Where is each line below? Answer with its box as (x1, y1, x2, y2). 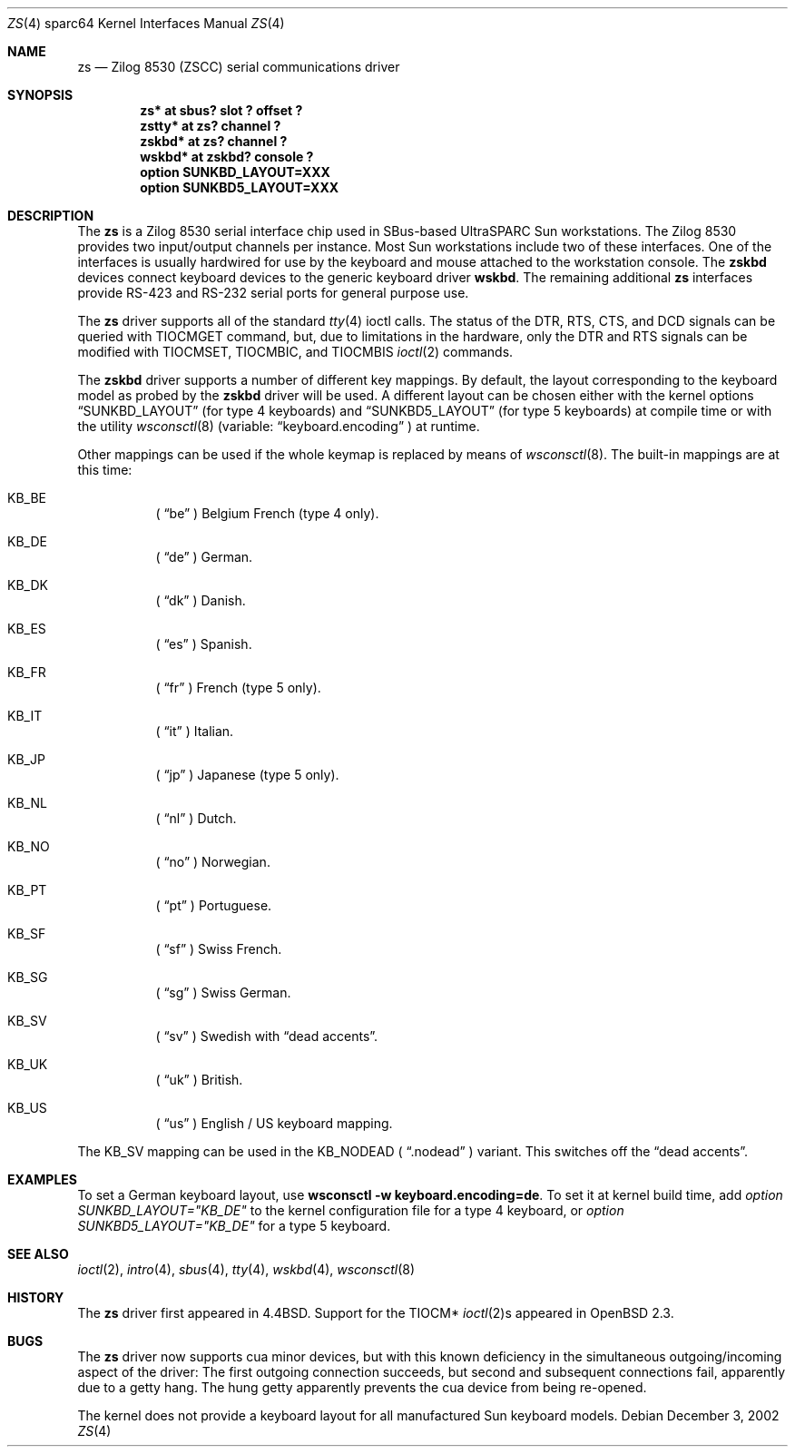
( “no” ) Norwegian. (155, 854, 270, 869)
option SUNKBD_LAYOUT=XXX (140, 164, 330, 180)
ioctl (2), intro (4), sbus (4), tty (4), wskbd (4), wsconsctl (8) (77, 1262, 416, 1277)
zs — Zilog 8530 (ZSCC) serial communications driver (77, 59, 400, 74)
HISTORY (7, 1290, 64, 1305)
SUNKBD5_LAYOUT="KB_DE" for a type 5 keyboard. (77, 1218, 391, 1233)
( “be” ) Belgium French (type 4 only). (155, 506, 379, 521)
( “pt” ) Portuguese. (155, 898, 272, 913)
